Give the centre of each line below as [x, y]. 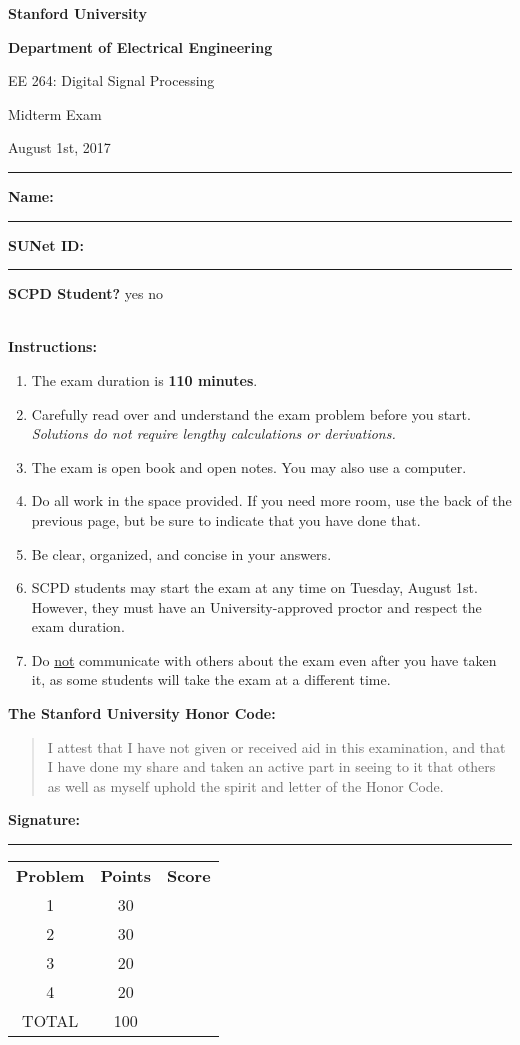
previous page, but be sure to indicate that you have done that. [226, 519]
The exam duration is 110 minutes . [144, 379]
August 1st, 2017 [59, 147]
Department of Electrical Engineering [140, 46]
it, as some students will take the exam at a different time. [211, 679]
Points [125, 876]
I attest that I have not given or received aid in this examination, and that [276, 746]
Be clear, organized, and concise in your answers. [181, 553]
